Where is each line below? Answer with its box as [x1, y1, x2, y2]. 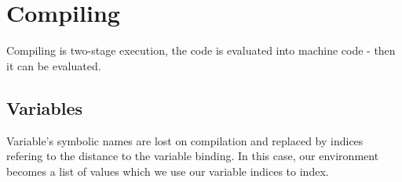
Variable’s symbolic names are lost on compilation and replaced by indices [6, 132, 364, 148]
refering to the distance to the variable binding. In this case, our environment [6, 148, 379, 164]
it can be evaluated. [6, 57, 101, 73]
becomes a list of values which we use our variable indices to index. [6, 162, 329, 179]
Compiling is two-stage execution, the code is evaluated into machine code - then [6, 42, 396, 59]
